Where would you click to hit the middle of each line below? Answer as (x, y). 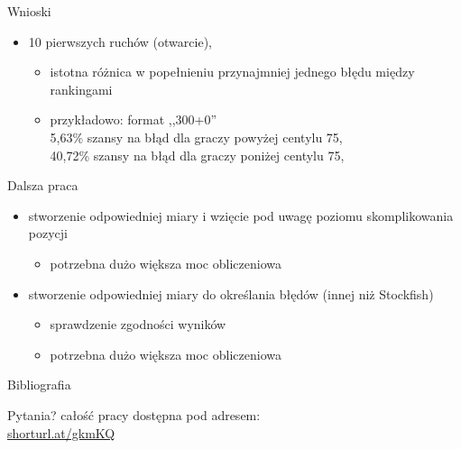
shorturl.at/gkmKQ (61, 432)
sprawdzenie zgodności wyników (138, 324)
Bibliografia (39, 385)
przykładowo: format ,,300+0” (134, 119)
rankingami (81, 89)
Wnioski (29, 11)
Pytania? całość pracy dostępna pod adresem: (134, 414)
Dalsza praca (43, 185)
